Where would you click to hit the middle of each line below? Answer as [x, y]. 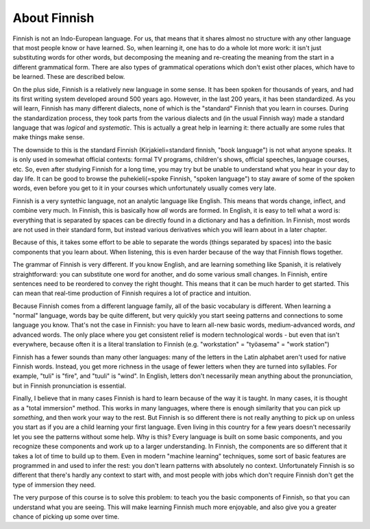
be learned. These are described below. [69, 77]
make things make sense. [49, 137]
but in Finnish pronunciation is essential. [70, 386]
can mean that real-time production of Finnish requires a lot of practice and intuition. [132, 293]
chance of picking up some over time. [66, 516]
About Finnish [53, 18]
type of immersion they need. [54, 484]
